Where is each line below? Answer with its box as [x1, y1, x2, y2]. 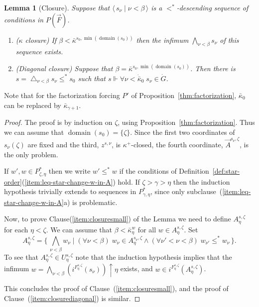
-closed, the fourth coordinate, [131, 139, 223, 149]
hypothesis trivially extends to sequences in [4, 186, 136, 197]
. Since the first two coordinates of [130, 126, 235, 137]
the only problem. [4, 149, 58, 159]
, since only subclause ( [150, 186, 223, 197]
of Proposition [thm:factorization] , [131, 90, 237, 101]
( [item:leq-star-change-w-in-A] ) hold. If [21, 176, 140, 187]
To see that [4, 252, 38, 262]
